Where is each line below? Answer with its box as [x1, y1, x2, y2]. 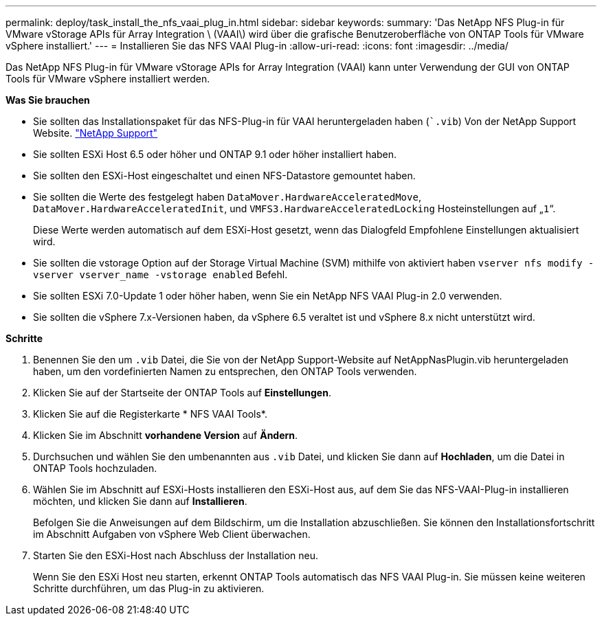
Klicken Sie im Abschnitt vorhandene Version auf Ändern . [33, 429, 298, 441]
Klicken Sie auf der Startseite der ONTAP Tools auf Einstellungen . [33, 387, 331, 398]
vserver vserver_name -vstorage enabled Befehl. [33, 269, 288, 280]
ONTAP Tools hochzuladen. [33, 462, 157, 474]
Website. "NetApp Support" [33, 127, 158, 139]
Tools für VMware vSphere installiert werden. [5, 73, 210, 84]
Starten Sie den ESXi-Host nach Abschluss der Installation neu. [33, 550, 319, 561]
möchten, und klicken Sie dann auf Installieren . [33, 495, 247, 507]
